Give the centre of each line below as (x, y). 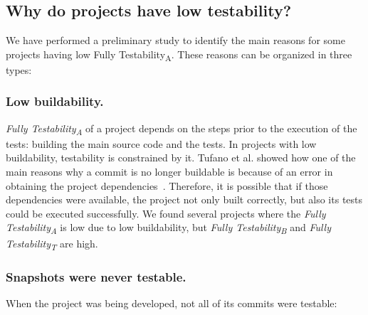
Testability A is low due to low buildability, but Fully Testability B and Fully (169, 228)
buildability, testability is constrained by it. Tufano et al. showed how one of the (181, 157)
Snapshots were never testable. (96, 276)
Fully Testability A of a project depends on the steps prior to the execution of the (182, 129)
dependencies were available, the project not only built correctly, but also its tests (184, 199)
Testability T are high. (52, 244)
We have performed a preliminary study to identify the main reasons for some (175, 40)
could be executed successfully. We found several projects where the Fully (166, 213)
